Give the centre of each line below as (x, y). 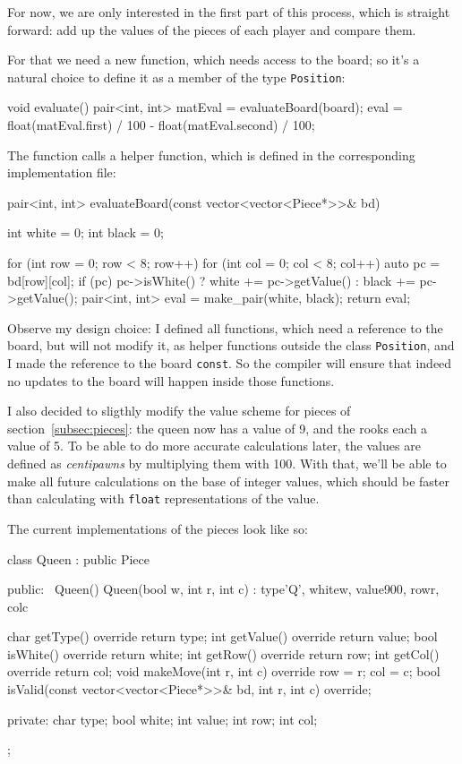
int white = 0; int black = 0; (86, 232)
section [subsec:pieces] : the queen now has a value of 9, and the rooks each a (218, 428)
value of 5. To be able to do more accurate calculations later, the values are (214, 446)
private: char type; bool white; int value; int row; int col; (163, 719)
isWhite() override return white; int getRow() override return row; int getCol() (223, 653)
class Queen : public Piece (78, 558)
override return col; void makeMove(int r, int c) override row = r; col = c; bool (224, 671)
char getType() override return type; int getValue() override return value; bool (222, 636)
